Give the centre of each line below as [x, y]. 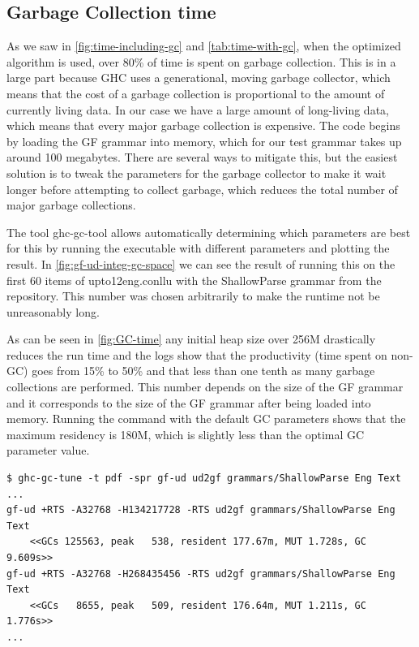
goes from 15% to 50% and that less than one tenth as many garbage [203, 371]
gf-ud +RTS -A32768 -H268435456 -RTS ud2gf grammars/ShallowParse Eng [201, 574]
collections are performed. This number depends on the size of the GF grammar [205, 387]
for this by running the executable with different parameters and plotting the [198, 248]
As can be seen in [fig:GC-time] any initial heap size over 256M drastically [191, 339]
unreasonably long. [53, 311]
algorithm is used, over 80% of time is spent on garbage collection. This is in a [201, 61]
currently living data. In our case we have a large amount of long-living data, [198, 109]
